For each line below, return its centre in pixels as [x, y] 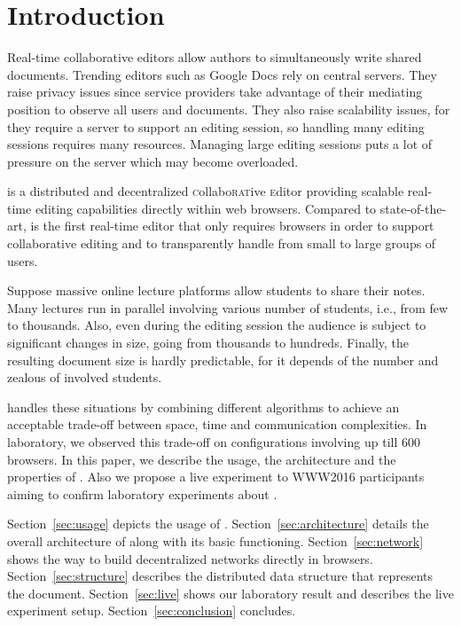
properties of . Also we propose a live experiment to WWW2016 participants [216, 477]
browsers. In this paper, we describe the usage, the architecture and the [202, 459]
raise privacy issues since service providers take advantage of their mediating [215, 92]
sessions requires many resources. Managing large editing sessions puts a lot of [220, 144]
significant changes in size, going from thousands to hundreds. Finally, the [208, 343]
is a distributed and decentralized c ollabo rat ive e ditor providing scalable [206, 191]
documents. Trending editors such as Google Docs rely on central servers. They [222, 74]
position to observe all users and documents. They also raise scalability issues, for [229, 109]
